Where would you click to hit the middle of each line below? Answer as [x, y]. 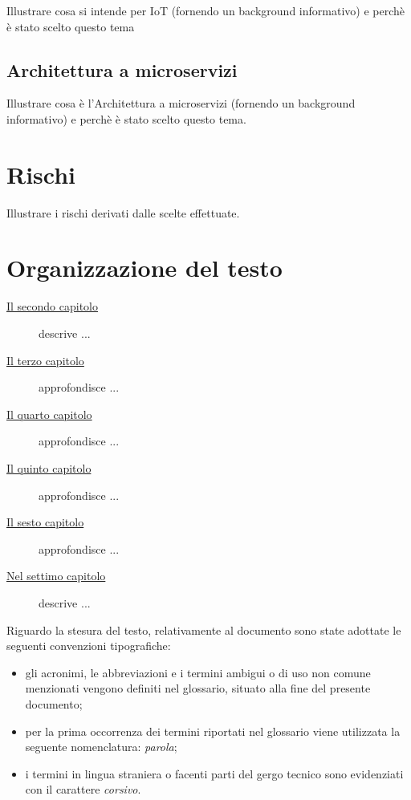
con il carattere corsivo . [83, 789]
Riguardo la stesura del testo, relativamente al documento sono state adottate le [204, 629]
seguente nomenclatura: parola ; [101, 747]
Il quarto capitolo [49, 414]
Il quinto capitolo [49, 467]
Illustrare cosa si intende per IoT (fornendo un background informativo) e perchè [205, 10]
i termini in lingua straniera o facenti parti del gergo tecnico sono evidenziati [214, 773]
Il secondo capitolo [53, 306]
